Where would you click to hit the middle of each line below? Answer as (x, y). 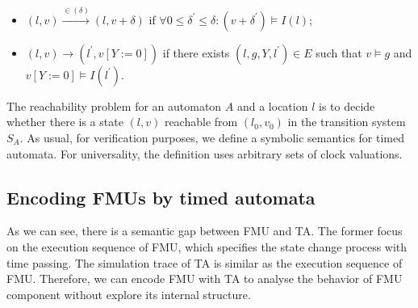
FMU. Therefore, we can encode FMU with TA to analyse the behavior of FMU (205, 278)
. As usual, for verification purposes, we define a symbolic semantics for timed (212, 137)
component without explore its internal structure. (129, 294)
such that (339, 52)
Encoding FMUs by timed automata (161, 197)
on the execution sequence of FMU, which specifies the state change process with (207, 246)
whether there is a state (65, 122)
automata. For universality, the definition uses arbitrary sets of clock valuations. (205, 153)
